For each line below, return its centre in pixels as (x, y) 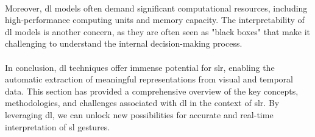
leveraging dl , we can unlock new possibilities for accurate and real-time (139, 114)
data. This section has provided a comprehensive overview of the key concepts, (152, 91)
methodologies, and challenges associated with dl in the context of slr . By (142, 103)
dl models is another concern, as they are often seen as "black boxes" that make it (157, 31)
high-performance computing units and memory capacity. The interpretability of (155, 20)
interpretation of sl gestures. (58, 126)
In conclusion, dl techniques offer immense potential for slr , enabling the (140, 67)
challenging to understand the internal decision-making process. (124, 43)
